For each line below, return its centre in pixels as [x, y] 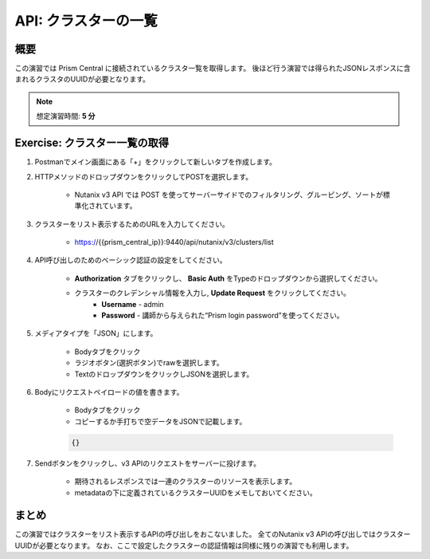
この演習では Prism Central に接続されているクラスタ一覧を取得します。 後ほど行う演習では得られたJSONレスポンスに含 [213, 69]
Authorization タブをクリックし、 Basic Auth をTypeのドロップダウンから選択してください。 [228, 278]
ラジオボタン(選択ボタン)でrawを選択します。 [149, 363]
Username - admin [133, 304]
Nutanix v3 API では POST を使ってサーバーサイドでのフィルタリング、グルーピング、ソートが [229, 195]
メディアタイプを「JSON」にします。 [96, 333]
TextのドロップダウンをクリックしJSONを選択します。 [164, 374]
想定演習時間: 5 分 [66, 116]
